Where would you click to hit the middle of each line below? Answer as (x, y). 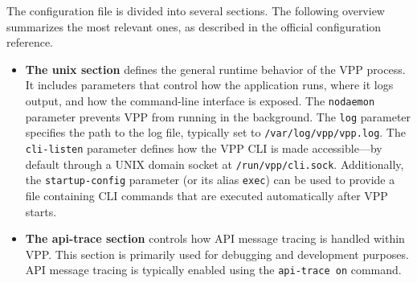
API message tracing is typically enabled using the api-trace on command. (213, 270)
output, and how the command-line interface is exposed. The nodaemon (200, 100)
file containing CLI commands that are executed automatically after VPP (206, 195)
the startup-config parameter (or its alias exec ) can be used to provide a (210, 180)
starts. (41, 211)
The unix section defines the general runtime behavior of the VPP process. (215, 69)
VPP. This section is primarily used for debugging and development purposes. (217, 254)
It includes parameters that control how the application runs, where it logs (209, 85)
